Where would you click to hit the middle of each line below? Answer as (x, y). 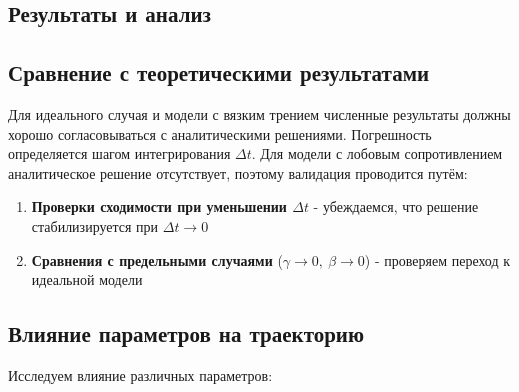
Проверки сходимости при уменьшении (159, 206)
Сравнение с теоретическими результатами (219, 72)
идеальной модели (87, 279)
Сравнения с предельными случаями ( (157, 259)
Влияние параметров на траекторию (186, 333)
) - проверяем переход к (437, 259)
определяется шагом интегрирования (119, 153)
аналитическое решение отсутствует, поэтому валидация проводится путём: (238, 172)
